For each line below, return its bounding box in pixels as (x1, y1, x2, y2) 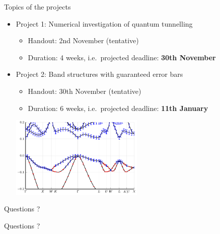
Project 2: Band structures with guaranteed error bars (16, 69, 183, 79)
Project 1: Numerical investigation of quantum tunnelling (16, 18, 193, 29)
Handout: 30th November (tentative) (28, 85, 141, 96)
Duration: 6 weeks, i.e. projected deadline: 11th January (28, 102, 208, 113)
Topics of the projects (4, 2, 71, 12)
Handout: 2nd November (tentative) (28, 35, 139, 46)
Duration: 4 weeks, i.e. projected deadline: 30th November (28, 52, 216, 62)
